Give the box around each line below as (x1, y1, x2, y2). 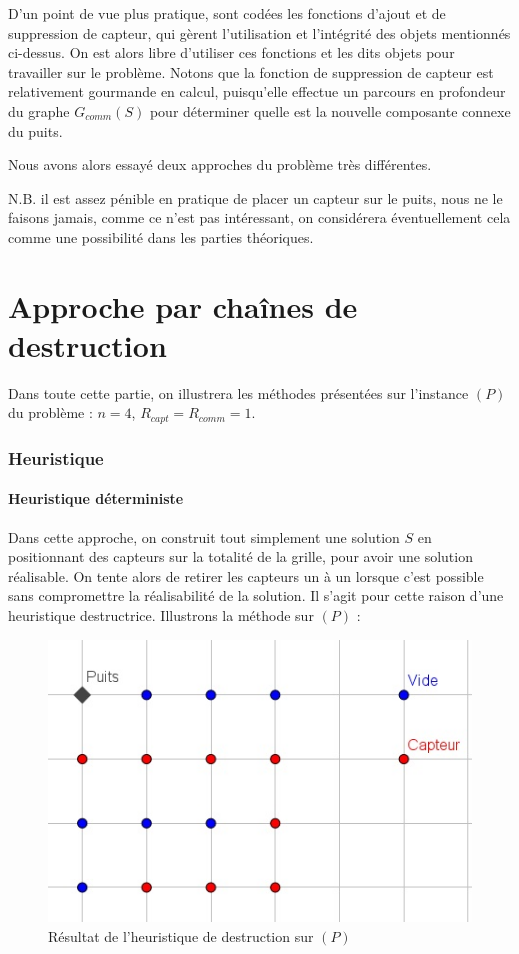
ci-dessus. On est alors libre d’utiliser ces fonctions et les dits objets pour (8, 42, 455, 63)
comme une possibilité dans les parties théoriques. (8, 226, 314, 247)
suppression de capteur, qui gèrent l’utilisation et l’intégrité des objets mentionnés (8, 22, 511, 43)
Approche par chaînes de (8, 285, 358, 326)
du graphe (8, 100, 70, 121)
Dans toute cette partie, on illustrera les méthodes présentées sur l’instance (8, 382, 469, 403)
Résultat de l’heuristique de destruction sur (48, 925, 314, 946)
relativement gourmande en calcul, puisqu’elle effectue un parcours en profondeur (8, 81, 506, 102)
